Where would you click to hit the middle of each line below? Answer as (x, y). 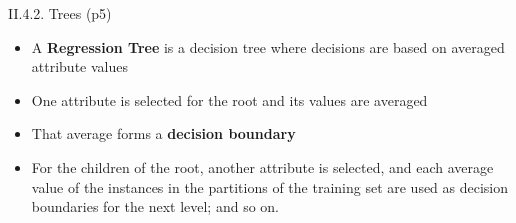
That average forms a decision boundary (163, 133)
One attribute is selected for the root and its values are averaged (229, 99)
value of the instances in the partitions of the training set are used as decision (270, 186)
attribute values (79, 66)
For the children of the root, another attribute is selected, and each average (262, 166)
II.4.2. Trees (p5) (60, 13)
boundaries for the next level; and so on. (155, 206)
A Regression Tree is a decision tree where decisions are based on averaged (268, 46)
